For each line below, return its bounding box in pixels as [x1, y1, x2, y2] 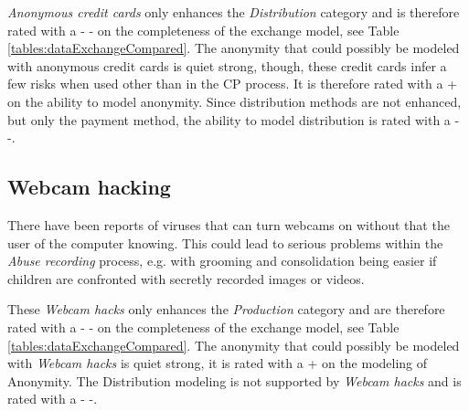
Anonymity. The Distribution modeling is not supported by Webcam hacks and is [7, 371, 462, 390]
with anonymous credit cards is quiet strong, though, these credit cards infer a [7, 56, 447, 75]
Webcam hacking [7, 173, 171, 201]
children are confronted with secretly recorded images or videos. [7, 269, 365, 288]
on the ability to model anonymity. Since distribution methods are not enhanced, [7, 91, 462, 111]
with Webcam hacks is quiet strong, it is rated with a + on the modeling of [7, 353, 428, 373]
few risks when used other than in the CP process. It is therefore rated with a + [7, 74, 458, 93]
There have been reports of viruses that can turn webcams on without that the [7, 215, 450, 234]
